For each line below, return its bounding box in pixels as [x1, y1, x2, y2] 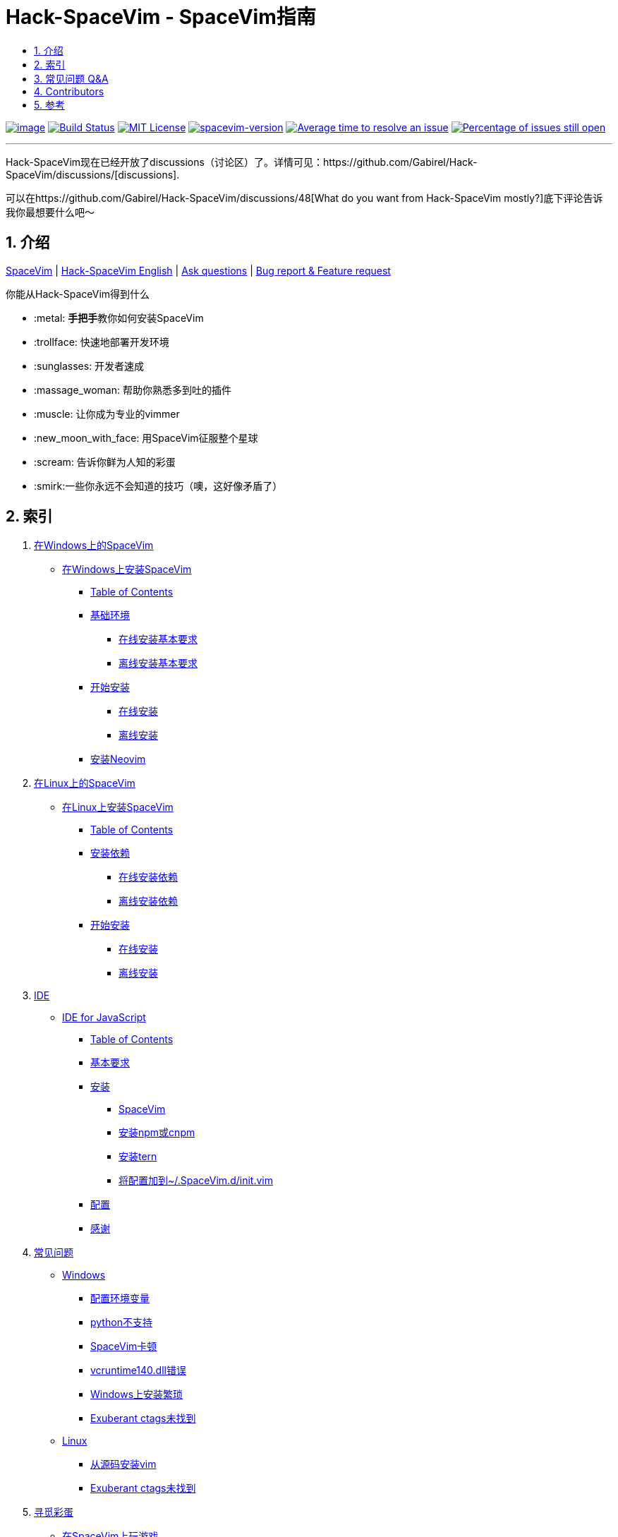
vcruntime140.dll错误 [90, 1364, 186, 1377]
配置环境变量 [90, 1292, 150, 1305]
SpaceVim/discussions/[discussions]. [6, 168, 180, 181]
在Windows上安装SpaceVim [62, 563, 192, 576]
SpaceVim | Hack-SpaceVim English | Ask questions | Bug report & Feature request [6, 264, 391, 277]
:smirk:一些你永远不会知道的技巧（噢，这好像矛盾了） [34, 479, 283, 492]
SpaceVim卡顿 [90, 1340, 157, 1353]
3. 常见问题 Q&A [34, 72, 109, 85]
